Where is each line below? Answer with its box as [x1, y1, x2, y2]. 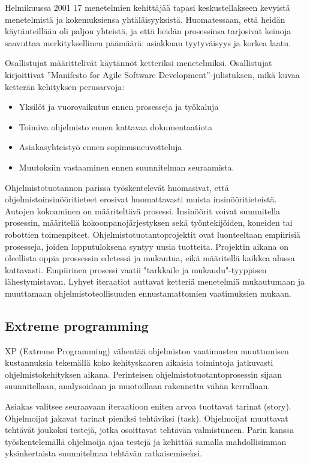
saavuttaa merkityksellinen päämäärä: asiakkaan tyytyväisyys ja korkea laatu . [5, 36, 291, 49]
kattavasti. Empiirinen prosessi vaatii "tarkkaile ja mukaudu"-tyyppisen [5, 263, 267, 276]
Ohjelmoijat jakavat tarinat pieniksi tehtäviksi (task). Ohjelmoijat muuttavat [5, 411, 288, 424]
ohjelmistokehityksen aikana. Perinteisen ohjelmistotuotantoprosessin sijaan [5, 368, 282, 380]
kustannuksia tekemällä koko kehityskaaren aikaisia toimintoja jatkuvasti [5, 356, 273, 369]
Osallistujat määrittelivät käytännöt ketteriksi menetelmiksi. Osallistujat [5, 56, 272, 69]
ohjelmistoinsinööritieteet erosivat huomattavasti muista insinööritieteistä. [5, 193, 277, 205]
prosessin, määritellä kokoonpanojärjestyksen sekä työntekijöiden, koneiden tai [5, 216, 293, 229]
